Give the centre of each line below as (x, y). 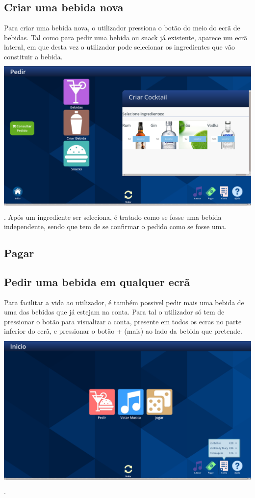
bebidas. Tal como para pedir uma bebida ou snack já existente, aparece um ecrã (126, 37)
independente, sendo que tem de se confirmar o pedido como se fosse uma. (115, 226)
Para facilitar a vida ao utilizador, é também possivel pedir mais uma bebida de (124, 302)
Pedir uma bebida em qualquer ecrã (97, 281)
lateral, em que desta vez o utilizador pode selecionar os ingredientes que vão (119, 47)
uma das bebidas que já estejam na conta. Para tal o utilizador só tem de (114, 312)
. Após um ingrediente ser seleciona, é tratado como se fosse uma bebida (113, 217)
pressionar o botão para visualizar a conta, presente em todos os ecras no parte (123, 321)
